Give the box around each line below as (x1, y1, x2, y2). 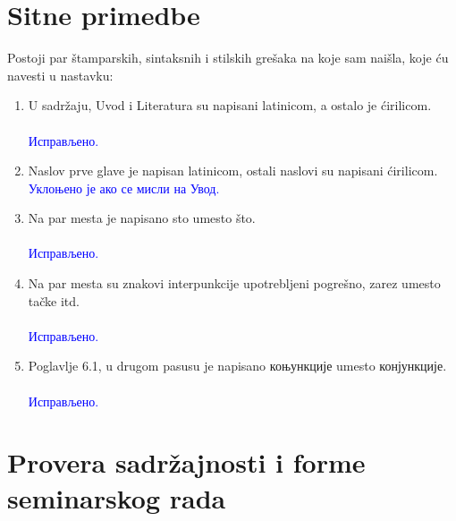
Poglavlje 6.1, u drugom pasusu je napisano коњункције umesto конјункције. (28, 356, 447, 375)
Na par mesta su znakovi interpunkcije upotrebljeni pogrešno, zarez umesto (28, 274, 441, 293)
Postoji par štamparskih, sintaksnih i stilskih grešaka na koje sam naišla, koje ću (7, 48, 449, 67)
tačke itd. (28, 291, 80, 310)
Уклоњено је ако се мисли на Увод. (28, 178, 220, 197)
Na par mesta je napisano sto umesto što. (28, 209, 256, 227)
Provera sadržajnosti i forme (7, 444, 366, 481)
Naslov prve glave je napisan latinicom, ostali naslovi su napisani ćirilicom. (28, 161, 438, 180)
